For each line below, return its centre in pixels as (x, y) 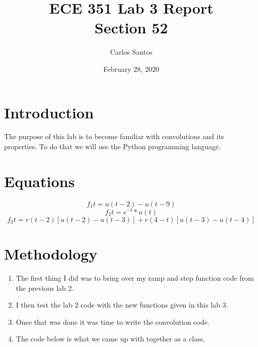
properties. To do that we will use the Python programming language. (113, 146)
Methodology (51, 254)
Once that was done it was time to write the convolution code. (113, 321)
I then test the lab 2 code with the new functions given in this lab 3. (122, 305)
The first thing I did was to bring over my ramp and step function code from (135, 277)
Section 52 (131, 28)
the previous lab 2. (45, 288)
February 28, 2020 (131, 69)
